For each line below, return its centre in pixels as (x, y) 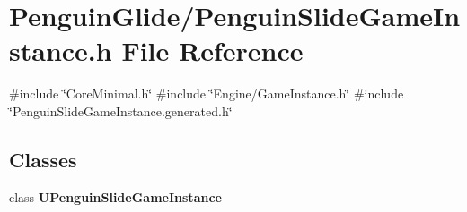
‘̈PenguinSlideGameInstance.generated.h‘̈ (121, 110)
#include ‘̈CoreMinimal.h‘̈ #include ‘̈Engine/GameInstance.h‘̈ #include (207, 93)
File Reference (212, 51)
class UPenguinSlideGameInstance (115, 196)
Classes (43, 159)
